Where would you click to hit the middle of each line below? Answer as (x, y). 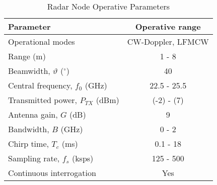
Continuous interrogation (52, 173)
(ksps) (83, 158)
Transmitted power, (43, 100)
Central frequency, (40, 85)
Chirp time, (28, 144)
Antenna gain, (33, 114)
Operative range (168, 26)
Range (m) (27, 56)
